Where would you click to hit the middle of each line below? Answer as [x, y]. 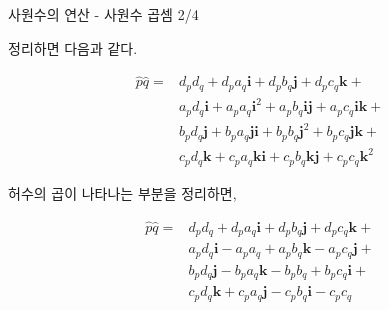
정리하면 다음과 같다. [73, 47]
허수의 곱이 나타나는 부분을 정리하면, [122, 192]
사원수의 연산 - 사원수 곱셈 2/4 [103, 14]
